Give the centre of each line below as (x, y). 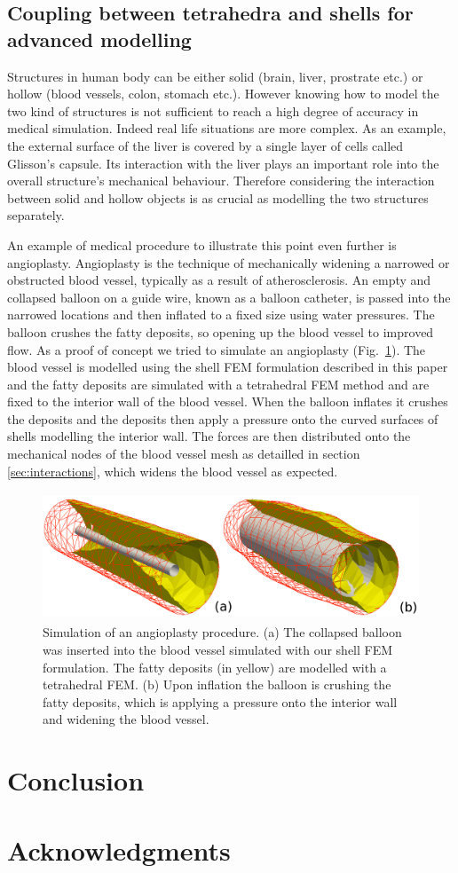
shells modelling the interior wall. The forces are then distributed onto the (209, 436)
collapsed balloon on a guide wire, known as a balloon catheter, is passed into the (229, 297)
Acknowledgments (119, 849)
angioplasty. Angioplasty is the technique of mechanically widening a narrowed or (229, 262)
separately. (36, 215)
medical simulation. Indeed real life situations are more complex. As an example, (227, 128)
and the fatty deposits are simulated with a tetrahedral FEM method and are (218, 384)
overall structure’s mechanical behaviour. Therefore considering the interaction (221, 181)
